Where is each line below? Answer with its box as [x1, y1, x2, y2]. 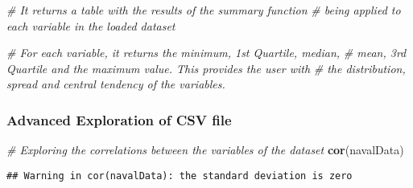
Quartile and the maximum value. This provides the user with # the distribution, [6, 59, 406, 76]
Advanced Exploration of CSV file [6, 109, 232, 129]
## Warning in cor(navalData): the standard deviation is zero [6, 170, 353, 182]
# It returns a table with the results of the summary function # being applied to [6, 2, 401, 18]
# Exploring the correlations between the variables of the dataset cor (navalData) [6, 141, 404, 158]
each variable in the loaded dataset [6, 17, 176, 34]
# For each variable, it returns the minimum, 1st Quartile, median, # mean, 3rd [6, 44, 407, 61]
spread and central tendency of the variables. [6, 76, 225, 92]
